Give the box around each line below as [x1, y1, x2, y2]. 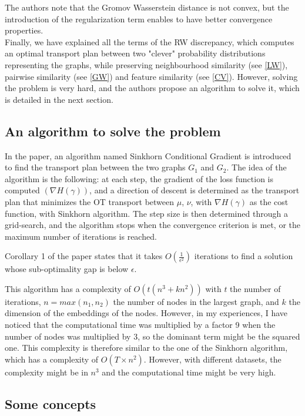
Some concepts [5, 394, 96, 412]
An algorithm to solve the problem [5, 122, 221, 140]
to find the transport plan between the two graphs [5, 161, 186, 173]
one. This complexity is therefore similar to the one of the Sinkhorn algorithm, [5, 341, 288, 354]
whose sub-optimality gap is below [5, 263, 129, 275]
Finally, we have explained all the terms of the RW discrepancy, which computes [5, 35, 294, 48]
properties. [5, 24, 43, 36]
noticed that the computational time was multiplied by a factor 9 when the [5, 318, 276, 331]
